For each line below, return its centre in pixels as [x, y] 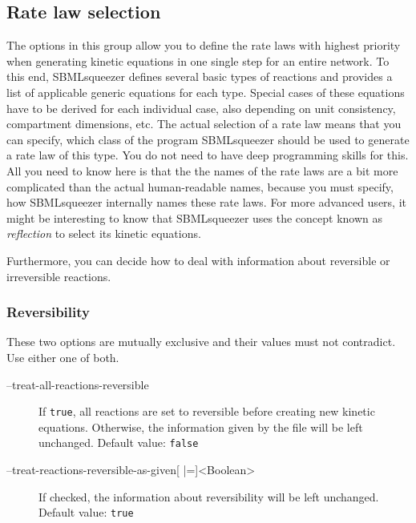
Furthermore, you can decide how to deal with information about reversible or [198, 260]
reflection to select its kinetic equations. [104, 233]
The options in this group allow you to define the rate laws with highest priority [204, 45]
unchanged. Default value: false [119, 443]
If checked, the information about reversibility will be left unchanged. [209, 496]
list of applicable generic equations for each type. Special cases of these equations [206, 92]
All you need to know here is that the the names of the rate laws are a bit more [202, 170]
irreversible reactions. [59, 276]
